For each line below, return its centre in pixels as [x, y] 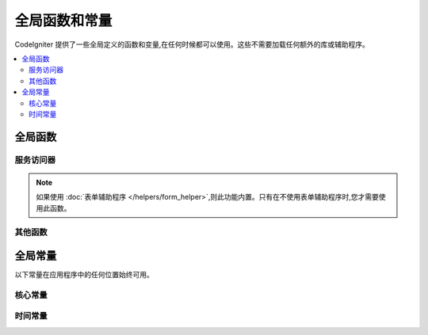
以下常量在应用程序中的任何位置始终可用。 [84, 275]
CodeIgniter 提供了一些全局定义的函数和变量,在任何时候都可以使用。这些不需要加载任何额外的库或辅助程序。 [192, 44]
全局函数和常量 [63, 21]
